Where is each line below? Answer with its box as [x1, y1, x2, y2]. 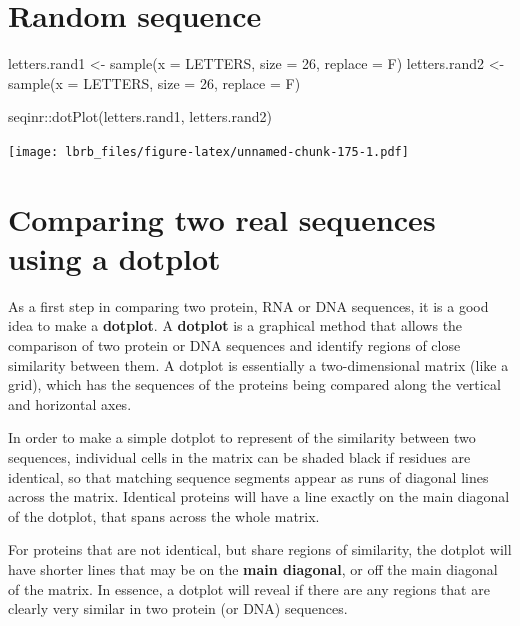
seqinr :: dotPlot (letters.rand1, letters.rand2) [8, 106, 272, 127]
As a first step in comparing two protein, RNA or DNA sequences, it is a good [8, 295, 489, 316]
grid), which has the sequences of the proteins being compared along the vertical [8, 374, 501, 395]
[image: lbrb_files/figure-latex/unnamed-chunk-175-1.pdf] [8, 144, 409, 159]
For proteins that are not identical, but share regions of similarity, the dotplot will [8, 539, 512, 560]
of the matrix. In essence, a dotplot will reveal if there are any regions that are [8, 578, 490, 599]
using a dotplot [8, 237, 221, 278]
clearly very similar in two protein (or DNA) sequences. [8, 598, 348, 619]
